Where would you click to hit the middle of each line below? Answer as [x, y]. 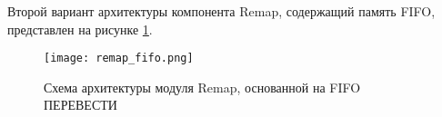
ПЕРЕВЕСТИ [80, 105]
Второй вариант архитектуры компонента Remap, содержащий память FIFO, [221, 11]
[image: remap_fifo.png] [119, 58]
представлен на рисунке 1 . [80, 29]
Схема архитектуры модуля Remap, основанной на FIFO [202, 87]
